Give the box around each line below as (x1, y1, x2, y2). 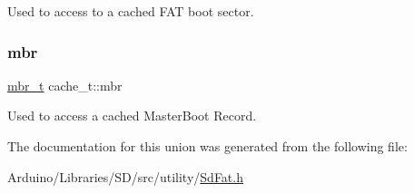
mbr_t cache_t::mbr (7, 75, 123, 94)
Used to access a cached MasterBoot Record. (7, 106, 257, 125)
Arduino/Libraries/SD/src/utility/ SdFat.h (7, 167, 243, 186)
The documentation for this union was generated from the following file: (7, 137, 408, 155)
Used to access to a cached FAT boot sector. (7, 2, 254, 20)
